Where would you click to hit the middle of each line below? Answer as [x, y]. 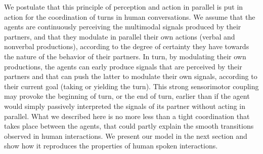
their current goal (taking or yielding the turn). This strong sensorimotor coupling [131, 86]
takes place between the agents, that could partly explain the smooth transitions [129, 126]
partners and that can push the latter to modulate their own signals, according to [131, 76]
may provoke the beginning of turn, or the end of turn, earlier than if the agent [127, 96]
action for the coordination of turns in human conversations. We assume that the [130, 16]
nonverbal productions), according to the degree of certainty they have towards [127, 46]
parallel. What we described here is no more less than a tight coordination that [127, 116]
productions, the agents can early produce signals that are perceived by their [123, 66]
